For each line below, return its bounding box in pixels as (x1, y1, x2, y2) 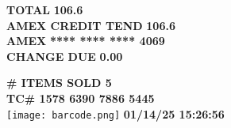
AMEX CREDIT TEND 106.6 (6, 17, 175, 33)
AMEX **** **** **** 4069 (6, 32, 165, 49)
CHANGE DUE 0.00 (6, 47, 123, 64)
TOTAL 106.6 (6, 2, 83, 17)
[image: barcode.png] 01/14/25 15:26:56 (6, 105, 225, 122)
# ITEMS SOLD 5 (6, 74, 112, 91)
